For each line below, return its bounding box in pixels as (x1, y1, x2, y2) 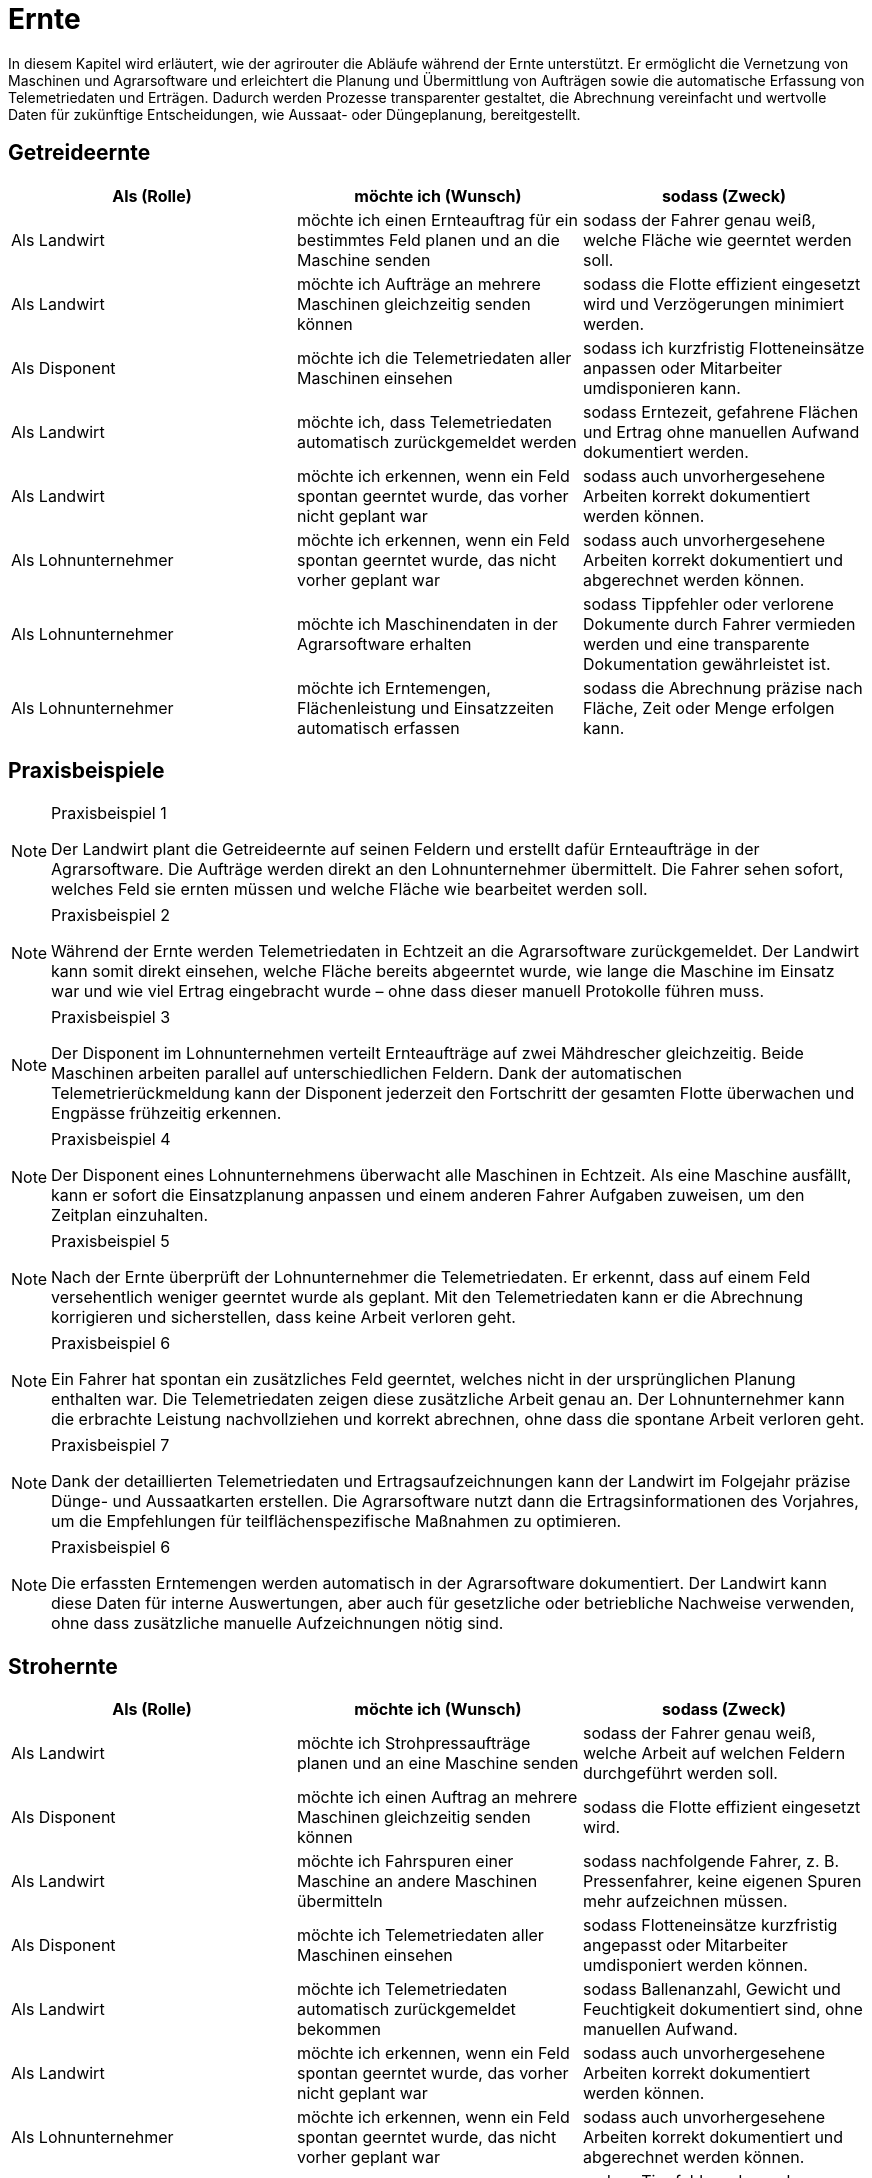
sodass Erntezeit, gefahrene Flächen (582, 401, 859, 422)
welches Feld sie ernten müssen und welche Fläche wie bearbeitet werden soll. (51, 879, 648, 900)
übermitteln (296, 1891, 383, 1912)
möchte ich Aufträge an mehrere (296, 273, 541, 294)
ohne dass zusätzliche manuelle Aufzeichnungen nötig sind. (51, 1613, 504, 1634)
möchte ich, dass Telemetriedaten (296, 411, 553, 432)
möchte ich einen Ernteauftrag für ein (296, 209, 578, 230)
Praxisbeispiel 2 (51, 905, 170, 926)
